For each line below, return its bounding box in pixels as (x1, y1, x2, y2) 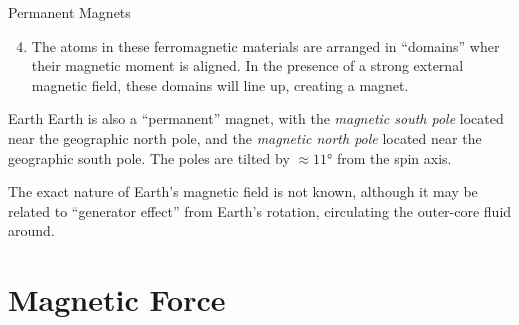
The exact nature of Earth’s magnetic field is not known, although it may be (8, 181, 478, 202)
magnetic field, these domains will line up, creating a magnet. (31, 74, 409, 95)
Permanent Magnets (8, 2, 131, 22)
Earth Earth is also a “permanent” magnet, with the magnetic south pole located (8, 108, 504, 129)
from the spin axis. (336, 147, 452, 168)
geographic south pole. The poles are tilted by (8, 147, 290, 168)
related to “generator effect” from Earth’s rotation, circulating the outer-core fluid (8, 200, 512, 221)
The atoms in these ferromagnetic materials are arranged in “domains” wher (31, 35, 500, 56)
